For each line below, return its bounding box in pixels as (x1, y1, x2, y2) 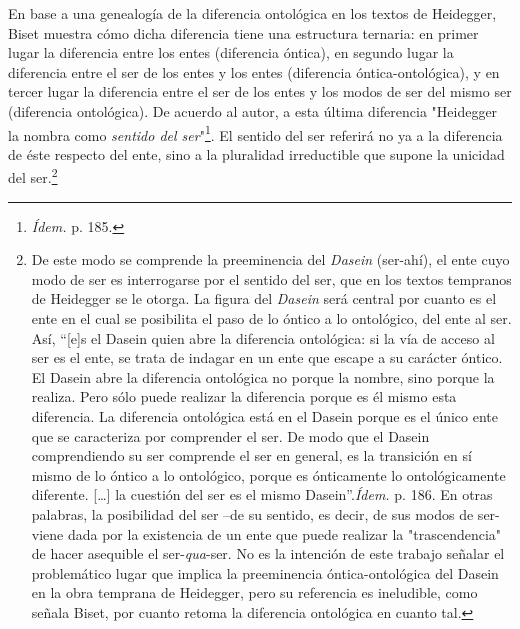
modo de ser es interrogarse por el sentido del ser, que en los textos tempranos (31, 268, 512, 289)
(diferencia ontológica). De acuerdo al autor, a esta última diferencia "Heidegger (8, 100, 498, 121)
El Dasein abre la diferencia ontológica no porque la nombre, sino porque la (31, 366, 495, 387)
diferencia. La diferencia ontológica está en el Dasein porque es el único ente (31, 406, 498, 426)
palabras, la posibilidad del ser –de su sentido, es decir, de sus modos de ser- (31, 503, 500, 524)
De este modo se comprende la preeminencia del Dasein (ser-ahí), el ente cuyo (31, 249, 510, 270)
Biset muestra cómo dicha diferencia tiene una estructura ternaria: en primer (8, 22, 479, 43)
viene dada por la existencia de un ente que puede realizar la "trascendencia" (31, 523, 502, 544)
